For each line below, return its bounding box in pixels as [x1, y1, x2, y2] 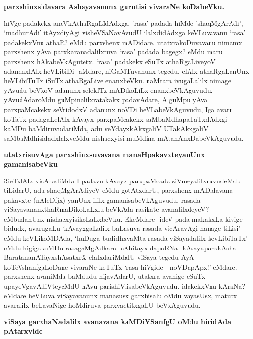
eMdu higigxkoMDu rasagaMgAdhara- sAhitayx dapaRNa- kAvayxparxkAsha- [4, 242, 239, 252]
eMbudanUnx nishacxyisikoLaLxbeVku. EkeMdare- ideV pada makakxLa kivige [4, 213, 243, 224]
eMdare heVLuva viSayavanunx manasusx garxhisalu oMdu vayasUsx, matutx [4, 290, 237, 300]
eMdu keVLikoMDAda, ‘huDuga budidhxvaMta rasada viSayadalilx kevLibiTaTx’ [4, 233, 248, 243]
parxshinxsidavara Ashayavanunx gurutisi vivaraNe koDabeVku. [4, 1, 224, 11]
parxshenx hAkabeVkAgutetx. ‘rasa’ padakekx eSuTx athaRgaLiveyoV [4, 56, 216, 66]
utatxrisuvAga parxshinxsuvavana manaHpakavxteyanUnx [4, 149, 205, 159]
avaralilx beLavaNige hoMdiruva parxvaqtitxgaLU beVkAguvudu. [4, 300, 201, 310]
